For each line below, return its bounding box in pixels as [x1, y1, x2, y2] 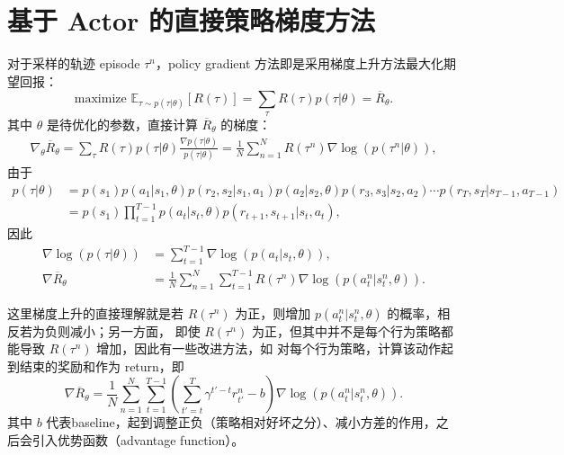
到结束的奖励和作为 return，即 [7, 356, 184, 375]
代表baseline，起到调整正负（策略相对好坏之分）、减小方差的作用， [46, 413, 436, 432]
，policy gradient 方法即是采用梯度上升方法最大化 [155, 54, 444, 73]
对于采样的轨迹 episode [7, 54, 140, 73]
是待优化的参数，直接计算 [46, 114, 198, 133]
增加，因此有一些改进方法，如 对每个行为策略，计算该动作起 [96, 339, 453, 358]
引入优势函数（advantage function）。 [31, 430, 245, 449]
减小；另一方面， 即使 [69, 321, 201, 340]
